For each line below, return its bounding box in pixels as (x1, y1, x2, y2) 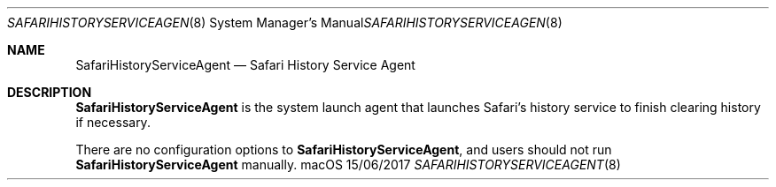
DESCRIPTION (7, 85, 92, 100)
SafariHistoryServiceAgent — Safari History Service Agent (75, 57, 415, 72)
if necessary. (75, 115, 151, 130)
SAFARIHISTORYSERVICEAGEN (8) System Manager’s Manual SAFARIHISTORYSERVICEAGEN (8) (7, 15, 563, 30)
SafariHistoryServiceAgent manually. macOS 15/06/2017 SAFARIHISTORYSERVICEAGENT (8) (75, 157, 621, 172)
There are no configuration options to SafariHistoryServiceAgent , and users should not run (75, 142, 612, 157)
